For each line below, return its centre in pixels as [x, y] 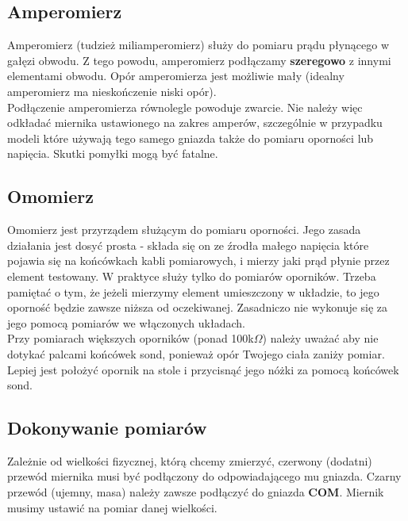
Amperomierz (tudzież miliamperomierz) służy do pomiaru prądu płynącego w [198, 45]
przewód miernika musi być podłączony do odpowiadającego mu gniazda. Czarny [204, 476]
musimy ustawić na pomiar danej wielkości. [112, 507]
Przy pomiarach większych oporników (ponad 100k [131, 338]
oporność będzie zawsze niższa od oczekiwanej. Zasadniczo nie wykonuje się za [198, 307]
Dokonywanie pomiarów [107, 428]
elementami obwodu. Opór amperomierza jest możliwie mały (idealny [176, 76]
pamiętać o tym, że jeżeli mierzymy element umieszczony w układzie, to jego [193, 291]
